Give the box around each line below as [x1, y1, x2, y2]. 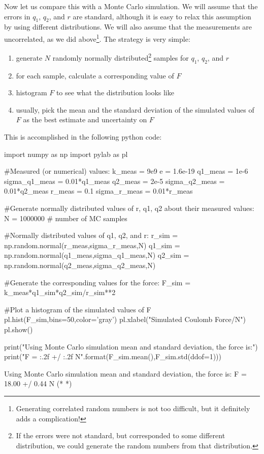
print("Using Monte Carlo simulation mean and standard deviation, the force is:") [4, 341, 258, 352]
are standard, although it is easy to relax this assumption [73, 11, 251, 21]
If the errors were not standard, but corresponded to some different [16, 430, 225, 441]
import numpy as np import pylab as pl [4, 148, 128, 159]
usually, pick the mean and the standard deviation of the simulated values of [16, 104, 254, 115]
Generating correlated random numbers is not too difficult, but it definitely [16, 403, 250, 413]
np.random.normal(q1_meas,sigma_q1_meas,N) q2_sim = [4, 250, 189, 260]
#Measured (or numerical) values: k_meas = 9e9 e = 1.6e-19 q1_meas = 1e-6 [4, 166, 248, 176]
